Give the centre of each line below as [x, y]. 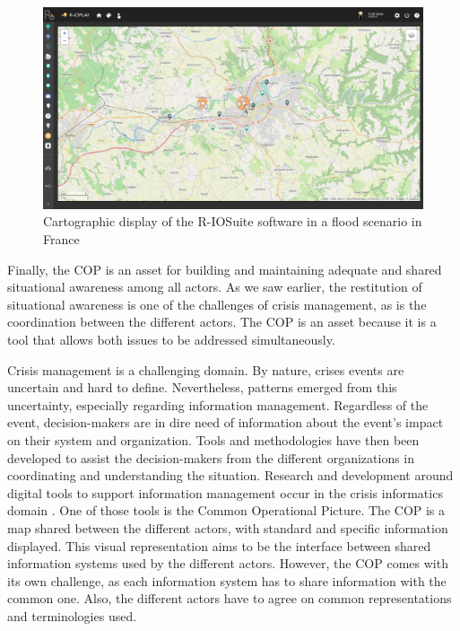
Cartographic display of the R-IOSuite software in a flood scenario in [233, 221]
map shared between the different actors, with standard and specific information [228, 527]
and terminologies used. [72, 615]
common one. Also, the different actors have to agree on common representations [230, 598]
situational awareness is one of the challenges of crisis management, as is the [217, 304]
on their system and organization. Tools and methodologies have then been [213, 439]
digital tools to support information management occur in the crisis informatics [225, 492]
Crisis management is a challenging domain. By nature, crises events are [206, 369]
